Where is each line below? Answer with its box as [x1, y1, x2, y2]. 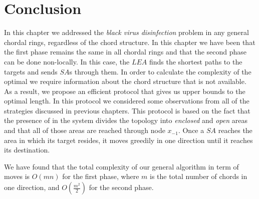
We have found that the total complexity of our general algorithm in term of [4, 161, 239, 171]
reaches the [218, 125, 252, 135]
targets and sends [4, 66, 58, 76]
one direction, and [4, 182, 60, 192]
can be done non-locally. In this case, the [4, 56, 130, 66]
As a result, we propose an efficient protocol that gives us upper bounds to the [4, 85, 245, 96]
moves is [4, 171, 30, 181]
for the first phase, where [62, 171, 139, 181]
